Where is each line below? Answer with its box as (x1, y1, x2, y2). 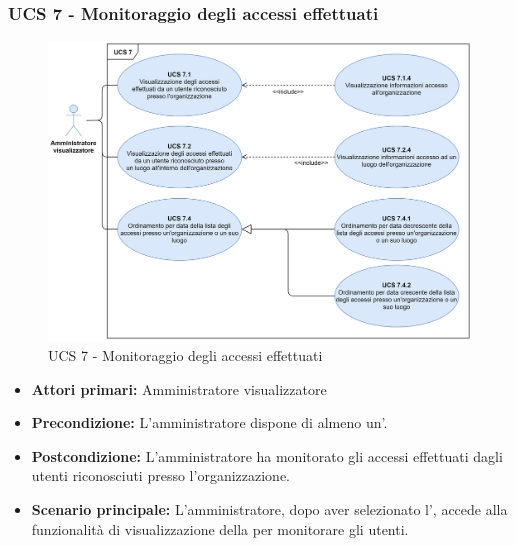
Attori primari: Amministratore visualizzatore (31, 378, 327, 399)
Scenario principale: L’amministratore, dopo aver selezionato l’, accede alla (31, 498, 508, 519)
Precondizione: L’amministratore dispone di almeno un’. (31, 412, 388, 433)
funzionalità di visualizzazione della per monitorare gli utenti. (31, 518, 409, 539)
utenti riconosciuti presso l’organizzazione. (31, 465, 290, 486)
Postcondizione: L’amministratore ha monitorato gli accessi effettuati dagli (31, 445, 503, 466)
